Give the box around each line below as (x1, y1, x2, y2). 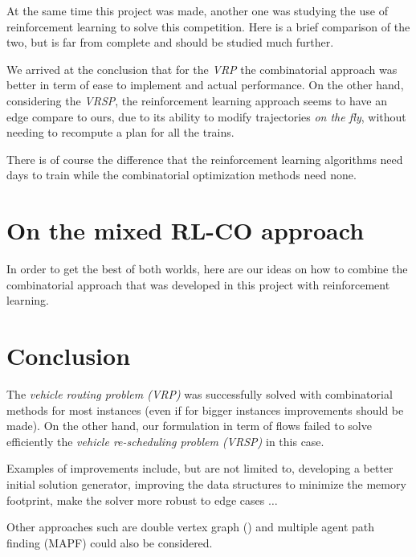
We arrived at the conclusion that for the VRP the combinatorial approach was (6, 60, 398, 77)
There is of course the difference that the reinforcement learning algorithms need (6, 150, 403, 167)
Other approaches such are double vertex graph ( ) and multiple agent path (6, 518, 375, 535)
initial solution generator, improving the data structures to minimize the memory (6, 475, 406, 492)
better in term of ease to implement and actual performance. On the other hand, (6, 76, 404, 93)
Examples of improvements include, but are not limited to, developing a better (6, 460, 394, 477)
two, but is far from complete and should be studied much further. (6, 34, 334, 51)
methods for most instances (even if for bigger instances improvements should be (6, 401, 404, 418)
